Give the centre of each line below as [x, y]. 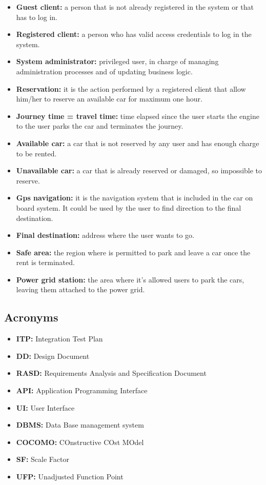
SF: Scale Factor [43, 459]
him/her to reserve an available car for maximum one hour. [109, 99]
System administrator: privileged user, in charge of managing [117, 61]
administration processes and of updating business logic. [104, 71]
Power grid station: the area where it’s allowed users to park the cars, [130, 279]
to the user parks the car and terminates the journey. [100, 126]
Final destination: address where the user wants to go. [105, 235]
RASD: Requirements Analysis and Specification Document [111, 373]
